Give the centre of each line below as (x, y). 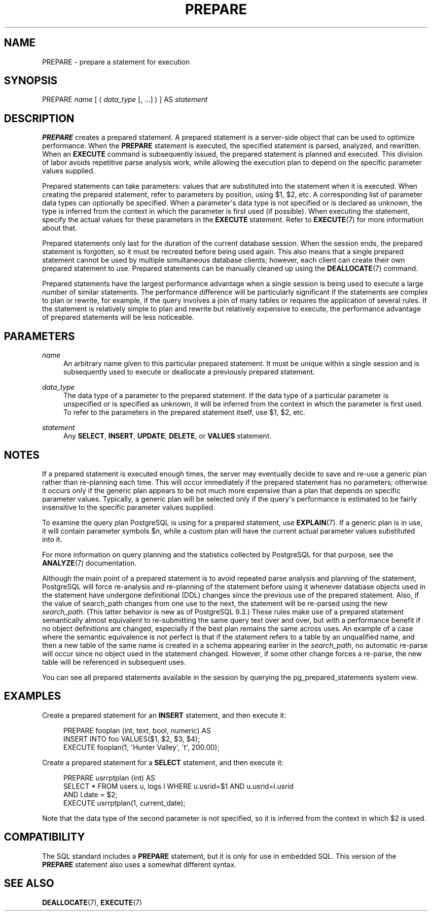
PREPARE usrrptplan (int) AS (109, 778)
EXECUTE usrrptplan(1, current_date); (124, 803)
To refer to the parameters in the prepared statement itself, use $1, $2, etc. (184, 412)
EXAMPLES (33, 696)
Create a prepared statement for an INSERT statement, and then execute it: (164, 715)
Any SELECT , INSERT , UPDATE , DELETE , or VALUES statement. (167, 436)
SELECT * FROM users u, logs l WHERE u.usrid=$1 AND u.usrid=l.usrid (179, 786)
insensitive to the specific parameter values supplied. (129, 507)
